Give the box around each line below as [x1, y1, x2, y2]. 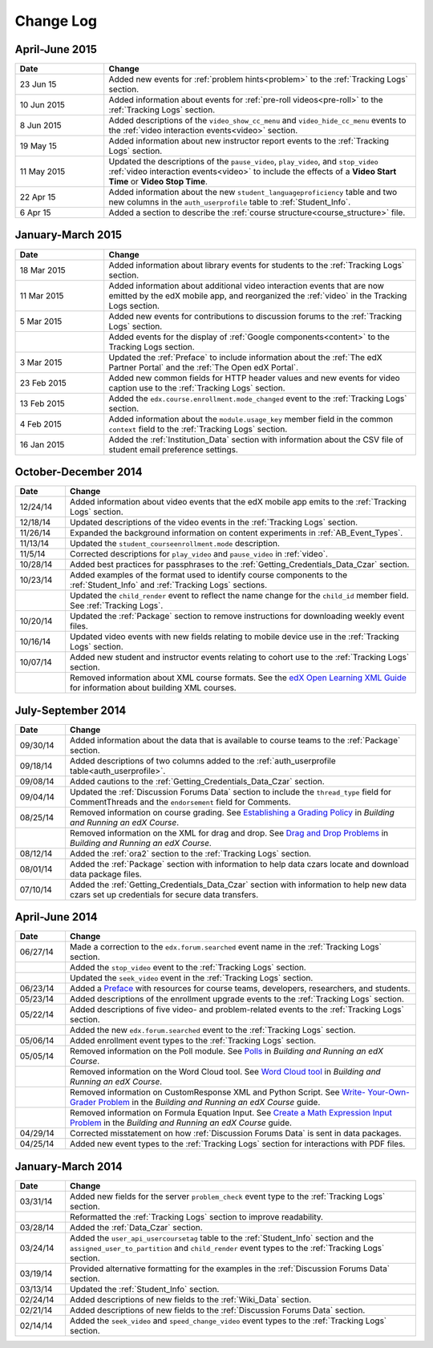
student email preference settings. [108, 443, 238, 455]
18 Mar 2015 [19, 265, 66, 276]
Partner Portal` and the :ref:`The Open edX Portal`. [108, 362, 299, 373]
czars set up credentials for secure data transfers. [69, 889, 259, 900]
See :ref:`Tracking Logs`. [69, 600, 164, 611]
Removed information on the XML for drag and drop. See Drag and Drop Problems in [69, 827, 389, 838]
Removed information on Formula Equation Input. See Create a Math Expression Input [69, 1107, 392, 1119]
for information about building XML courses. [69, 682, 237, 694]
